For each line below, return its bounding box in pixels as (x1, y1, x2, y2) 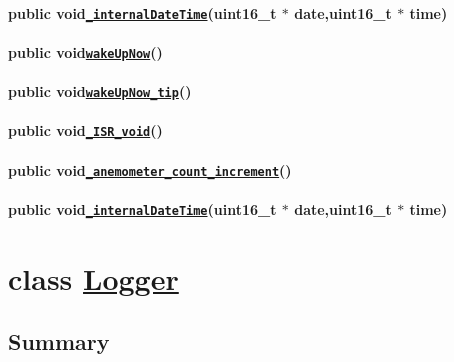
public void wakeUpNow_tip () (8, 81, 192, 102)
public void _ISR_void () (8, 120, 163, 141)
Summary (8, 326, 110, 357)
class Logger (8, 257, 179, 298)
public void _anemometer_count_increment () (8, 159, 292, 180)
